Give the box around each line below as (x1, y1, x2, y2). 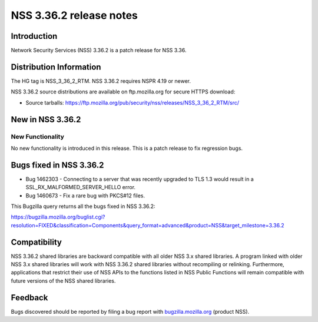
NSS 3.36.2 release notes (11, 9, 138, 22)
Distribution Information (11, 62, 101, 72)
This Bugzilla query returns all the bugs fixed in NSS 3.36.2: (11, 203, 155, 210)
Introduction (11, 31, 58, 41)
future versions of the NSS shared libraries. (11, 277, 116, 284)
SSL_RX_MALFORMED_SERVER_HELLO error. (25, 184, 135, 191)
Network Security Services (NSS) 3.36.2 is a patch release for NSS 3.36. (11, 47, 187, 54)
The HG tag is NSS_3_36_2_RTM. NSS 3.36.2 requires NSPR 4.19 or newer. (11, 77, 191, 85)
